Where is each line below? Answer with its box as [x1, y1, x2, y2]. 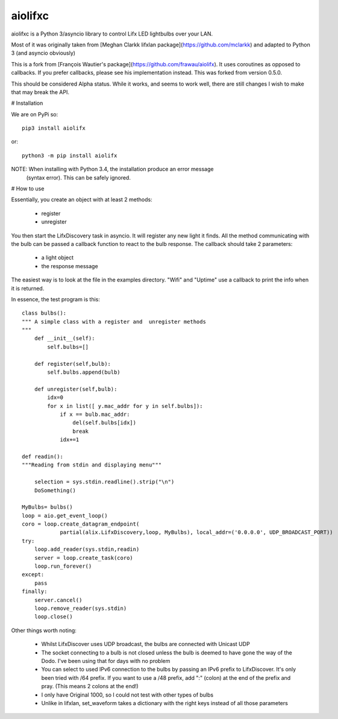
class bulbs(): [22, 310, 67, 316]
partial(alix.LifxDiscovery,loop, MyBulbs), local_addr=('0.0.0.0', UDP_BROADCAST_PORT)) [60, 529, 334, 536]
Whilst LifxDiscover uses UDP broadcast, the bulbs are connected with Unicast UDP [41, 641, 250, 648]
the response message [41, 262, 99, 269]
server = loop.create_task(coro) [34, 554, 134, 561]
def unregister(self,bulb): [34, 386, 117, 392]
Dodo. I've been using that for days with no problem [41, 657, 171, 664]
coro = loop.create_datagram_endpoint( [22, 521, 140, 527]
